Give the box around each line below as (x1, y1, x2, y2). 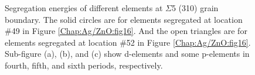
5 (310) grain (171, 2, 219, 13)
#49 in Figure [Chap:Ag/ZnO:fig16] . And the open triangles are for (5, 25, 247, 37)
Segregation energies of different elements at (5, 2, 163, 13)
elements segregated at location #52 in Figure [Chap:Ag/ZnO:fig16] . (5, 36, 251, 48)
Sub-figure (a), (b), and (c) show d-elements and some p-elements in (5, 47, 250, 60)
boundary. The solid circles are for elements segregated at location (5, 13, 243, 25)
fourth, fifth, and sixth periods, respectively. (5, 59, 163, 71)
